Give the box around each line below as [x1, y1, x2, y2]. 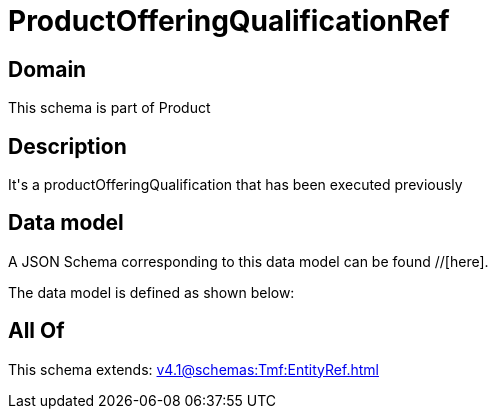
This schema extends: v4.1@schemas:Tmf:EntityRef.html [8, 360, 379, 378]
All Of [8, 318, 65, 344]
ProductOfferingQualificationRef [8, 4, 450, 38]
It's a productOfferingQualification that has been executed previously [8, 176, 463, 194]
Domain [8, 56, 87, 82]
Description [8, 133, 127, 159]
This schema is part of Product [8, 99, 211, 117]
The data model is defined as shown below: [8, 283, 295, 301]
